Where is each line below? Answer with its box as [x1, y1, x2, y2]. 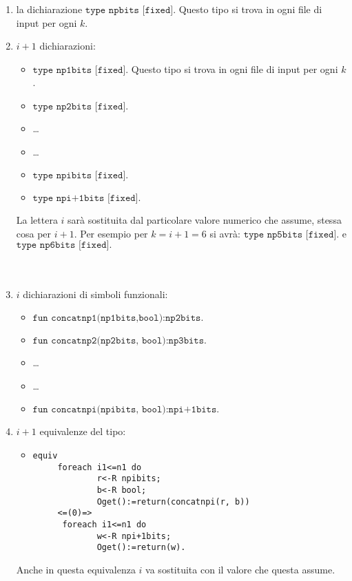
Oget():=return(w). [96, 542, 186, 553]
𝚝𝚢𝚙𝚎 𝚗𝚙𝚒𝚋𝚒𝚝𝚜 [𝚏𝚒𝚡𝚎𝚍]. [32, 171, 129, 181]
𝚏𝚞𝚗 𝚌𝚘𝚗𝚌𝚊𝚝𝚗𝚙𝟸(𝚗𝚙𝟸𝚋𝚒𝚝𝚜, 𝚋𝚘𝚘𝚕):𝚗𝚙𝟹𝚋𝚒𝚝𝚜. [32, 336, 207, 346]
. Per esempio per [74, 226, 148, 240]
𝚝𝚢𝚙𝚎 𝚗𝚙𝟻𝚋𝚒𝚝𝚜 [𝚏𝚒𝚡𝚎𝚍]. [243, 229, 340, 240]
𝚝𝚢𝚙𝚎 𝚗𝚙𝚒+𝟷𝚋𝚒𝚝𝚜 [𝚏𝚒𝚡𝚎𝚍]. [32, 193, 141, 204]
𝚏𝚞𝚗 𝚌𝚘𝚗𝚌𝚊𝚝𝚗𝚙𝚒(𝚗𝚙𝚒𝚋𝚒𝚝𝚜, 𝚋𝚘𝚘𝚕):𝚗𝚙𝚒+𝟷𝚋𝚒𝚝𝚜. [32, 405, 220, 415]
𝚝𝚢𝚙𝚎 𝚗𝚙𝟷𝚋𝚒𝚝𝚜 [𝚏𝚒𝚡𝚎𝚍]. [32, 65, 129, 75]
